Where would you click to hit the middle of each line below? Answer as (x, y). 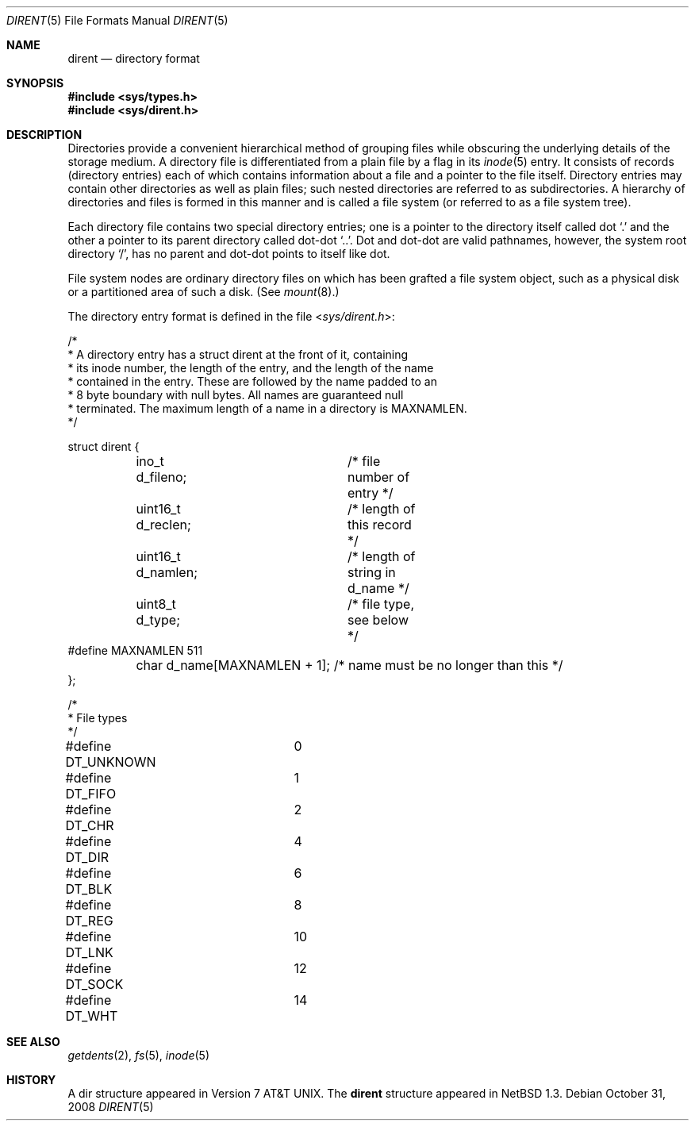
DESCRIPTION (44, 135)
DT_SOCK (94, 984)
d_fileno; (161, 477)
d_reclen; (163, 525)
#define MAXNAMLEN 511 (135, 650)
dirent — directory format (134, 58)
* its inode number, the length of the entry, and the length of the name (251, 368)
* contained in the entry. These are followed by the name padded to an (252, 381)
